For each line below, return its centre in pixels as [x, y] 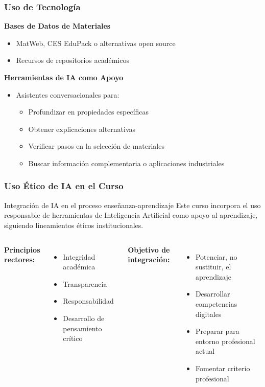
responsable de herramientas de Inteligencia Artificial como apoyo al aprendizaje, [131, 215]
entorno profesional [225, 341]
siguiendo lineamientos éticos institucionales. [74, 225]
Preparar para [217, 331]
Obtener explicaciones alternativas [82, 129]
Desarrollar [213, 294]
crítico [73, 338]
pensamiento [82, 328]
